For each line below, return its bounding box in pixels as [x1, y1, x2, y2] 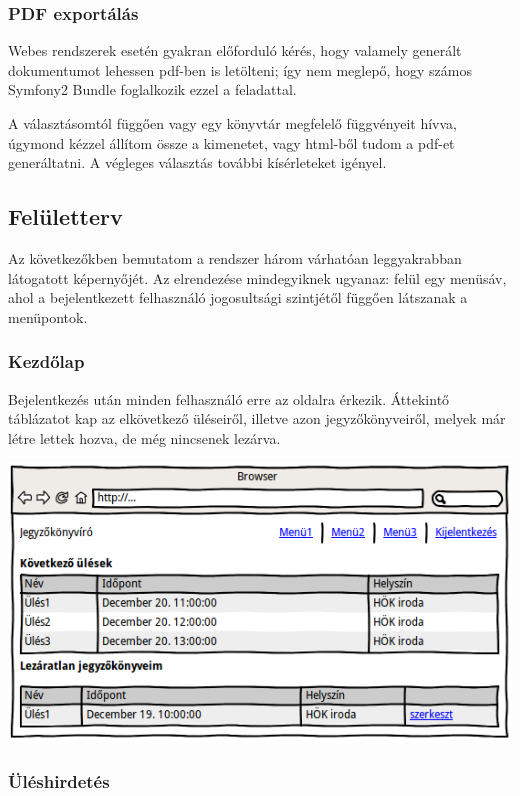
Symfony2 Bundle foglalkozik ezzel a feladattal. [8, 79, 297, 100]
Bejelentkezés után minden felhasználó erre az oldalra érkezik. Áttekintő [8, 388, 450, 409]
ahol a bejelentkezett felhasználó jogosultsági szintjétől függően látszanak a [8, 287, 468, 308]
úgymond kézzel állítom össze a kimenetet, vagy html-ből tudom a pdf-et [8, 132, 455, 153]
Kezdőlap [8, 349, 85, 374]
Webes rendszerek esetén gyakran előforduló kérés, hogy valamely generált [8, 40, 462, 61]
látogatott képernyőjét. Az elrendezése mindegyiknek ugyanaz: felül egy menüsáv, [8, 267, 507, 288]
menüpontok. [8, 306, 88, 327]
